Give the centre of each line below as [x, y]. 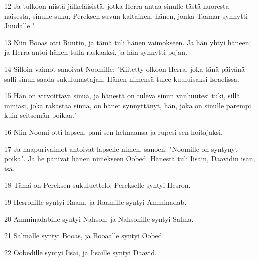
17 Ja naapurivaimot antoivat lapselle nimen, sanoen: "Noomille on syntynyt [121, 149]
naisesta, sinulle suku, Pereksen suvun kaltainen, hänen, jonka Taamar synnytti [126, 16]
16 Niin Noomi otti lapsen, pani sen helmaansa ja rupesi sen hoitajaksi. [114, 132]
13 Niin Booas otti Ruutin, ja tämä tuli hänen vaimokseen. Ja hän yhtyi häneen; [128, 42]
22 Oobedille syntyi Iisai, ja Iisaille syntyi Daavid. [81, 252]
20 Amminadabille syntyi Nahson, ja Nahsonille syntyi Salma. [99, 219]
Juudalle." [20, 26]
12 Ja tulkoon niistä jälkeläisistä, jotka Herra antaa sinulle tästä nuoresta [117, 6]
